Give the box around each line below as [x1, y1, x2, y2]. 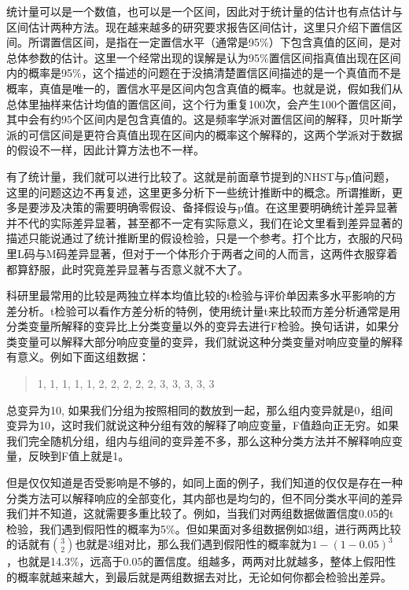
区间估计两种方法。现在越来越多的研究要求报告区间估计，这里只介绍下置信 [6, 18, 392, 35]
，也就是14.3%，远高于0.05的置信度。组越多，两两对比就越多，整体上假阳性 [6, 553, 396, 570]
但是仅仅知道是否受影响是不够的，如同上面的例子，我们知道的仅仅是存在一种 [6, 474, 403, 491]
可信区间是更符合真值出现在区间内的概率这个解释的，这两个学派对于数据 [28, 126, 403, 142]
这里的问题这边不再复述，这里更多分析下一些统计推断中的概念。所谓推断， [6, 183, 392, 200]
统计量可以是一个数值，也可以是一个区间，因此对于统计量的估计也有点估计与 [6, 3, 403, 19]
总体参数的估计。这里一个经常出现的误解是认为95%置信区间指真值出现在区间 [6, 49, 401, 65]
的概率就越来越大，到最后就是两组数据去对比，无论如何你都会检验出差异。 [6, 569, 392, 584]
